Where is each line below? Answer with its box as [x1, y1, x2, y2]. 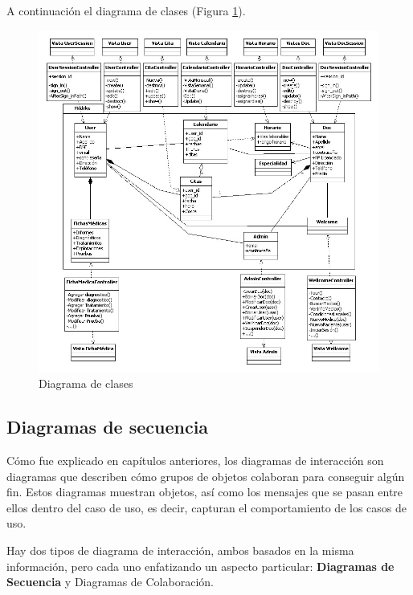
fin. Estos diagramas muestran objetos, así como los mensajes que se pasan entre [6, 483, 403, 500]
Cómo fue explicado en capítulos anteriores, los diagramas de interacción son [6, 452, 384, 468]
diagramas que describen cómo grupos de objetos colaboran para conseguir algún [6, 467, 405, 484]
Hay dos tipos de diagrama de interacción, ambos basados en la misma [6, 541, 354, 558]
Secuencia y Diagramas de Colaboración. [6, 573, 214, 590]
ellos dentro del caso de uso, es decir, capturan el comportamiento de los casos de [6, 499, 407, 516]
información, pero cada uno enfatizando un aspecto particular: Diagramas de [6, 557, 395, 574]
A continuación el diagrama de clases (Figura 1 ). [6, 2, 246, 18]
